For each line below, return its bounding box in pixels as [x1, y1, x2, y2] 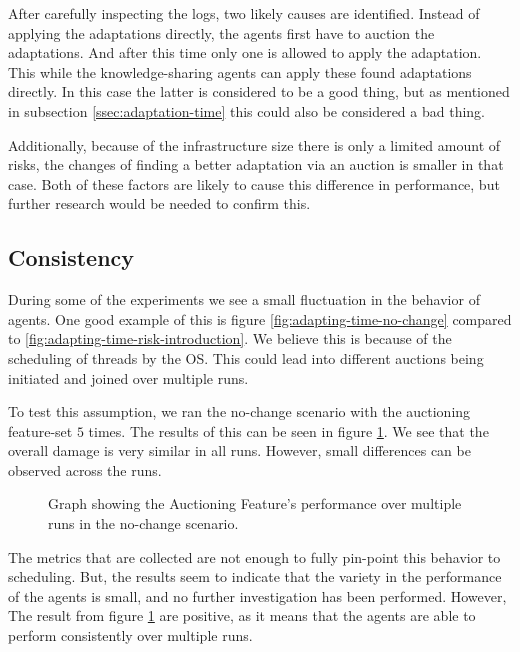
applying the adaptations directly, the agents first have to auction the [8, 22, 435, 43]
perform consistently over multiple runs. [8, 625, 253, 646]
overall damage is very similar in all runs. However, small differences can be [8, 440, 471, 461]
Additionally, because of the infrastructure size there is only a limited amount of [8, 134, 501, 155]
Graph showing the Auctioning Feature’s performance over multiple [48, 493, 462, 514]
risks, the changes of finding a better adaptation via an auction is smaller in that [8, 154, 504, 175]
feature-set [8, 420, 73, 441]
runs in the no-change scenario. [48, 513, 239, 534]
